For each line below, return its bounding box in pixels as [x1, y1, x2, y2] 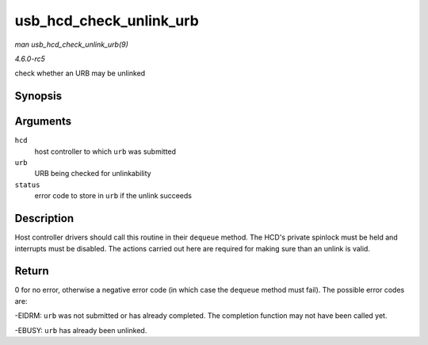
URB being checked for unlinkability [34, 169, 151, 178]
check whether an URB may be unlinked [14, 68, 146, 79]
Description [14, 212, 75, 225]
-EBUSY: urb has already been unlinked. [14, 325, 147, 335]
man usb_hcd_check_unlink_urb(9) [14, 40, 128, 49]
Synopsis [14, 90, 63, 103]
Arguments [14, 115, 72, 128]
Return [14, 264, 49, 278]
